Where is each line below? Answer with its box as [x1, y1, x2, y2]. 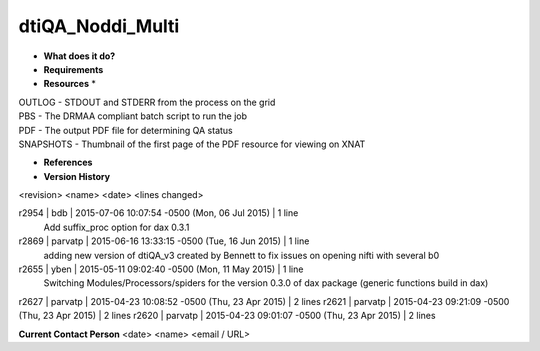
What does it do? [43, 50, 116, 62]
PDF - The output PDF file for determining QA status [18, 124, 234, 136]
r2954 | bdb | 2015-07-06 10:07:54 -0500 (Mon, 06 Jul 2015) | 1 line [18, 207, 299, 219]
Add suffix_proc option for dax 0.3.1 [43, 221, 190, 233]
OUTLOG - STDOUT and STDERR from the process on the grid [18, 96, 276, 108]
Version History [43, 170, 110, 182]
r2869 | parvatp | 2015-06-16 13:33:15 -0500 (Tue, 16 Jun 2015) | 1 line [18, 235, 310, 247]
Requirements [43, 63, 104, 75]
